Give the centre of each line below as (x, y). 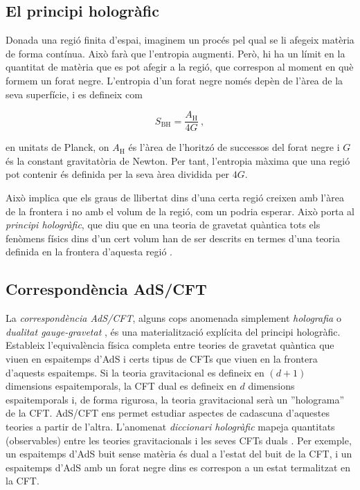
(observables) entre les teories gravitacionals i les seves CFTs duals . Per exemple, (179, 440)
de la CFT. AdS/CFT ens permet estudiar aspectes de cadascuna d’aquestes (168, 413)
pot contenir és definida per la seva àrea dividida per (118, 174)
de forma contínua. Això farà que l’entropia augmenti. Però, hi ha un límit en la (175, 53)
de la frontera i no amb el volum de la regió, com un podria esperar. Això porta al (180, 211)
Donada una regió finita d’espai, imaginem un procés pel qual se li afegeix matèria (180, 40)
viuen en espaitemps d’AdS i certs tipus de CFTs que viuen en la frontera (162, 358)
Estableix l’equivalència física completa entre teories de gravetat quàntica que (170, 345)
